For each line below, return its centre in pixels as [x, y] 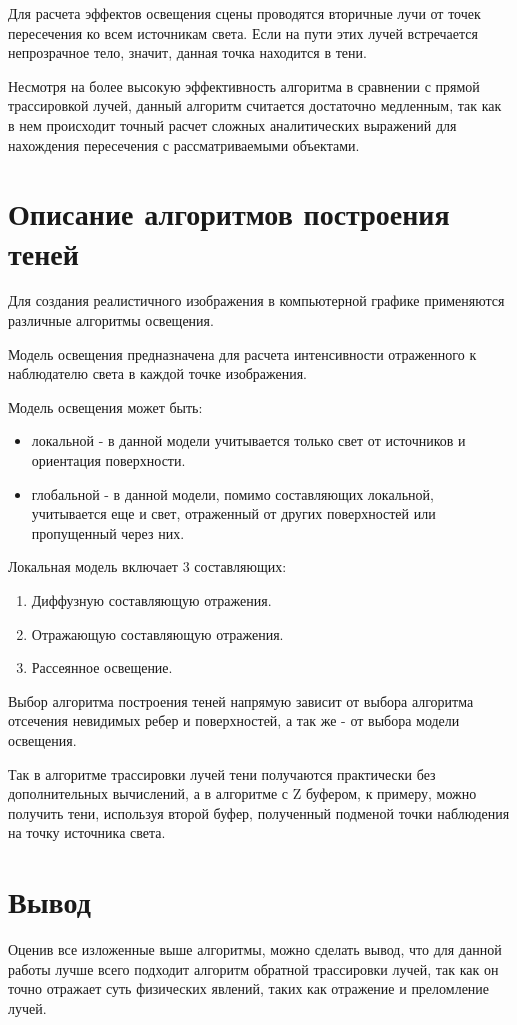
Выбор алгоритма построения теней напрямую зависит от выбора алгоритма [241, 700]
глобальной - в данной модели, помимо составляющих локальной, [232, 493]
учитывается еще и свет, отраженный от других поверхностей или [233, 513]
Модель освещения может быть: [105, 406]
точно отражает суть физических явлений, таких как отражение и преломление [249, 988]
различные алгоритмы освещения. [111, 320]
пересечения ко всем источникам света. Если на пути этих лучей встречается [243, 32]
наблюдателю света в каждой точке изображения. [158, 373]
